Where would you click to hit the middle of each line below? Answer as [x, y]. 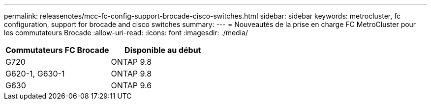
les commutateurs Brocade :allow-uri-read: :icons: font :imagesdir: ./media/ [126, 33]
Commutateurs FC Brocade [57, 50]
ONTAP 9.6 [131, 85]
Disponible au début [163, 50]
